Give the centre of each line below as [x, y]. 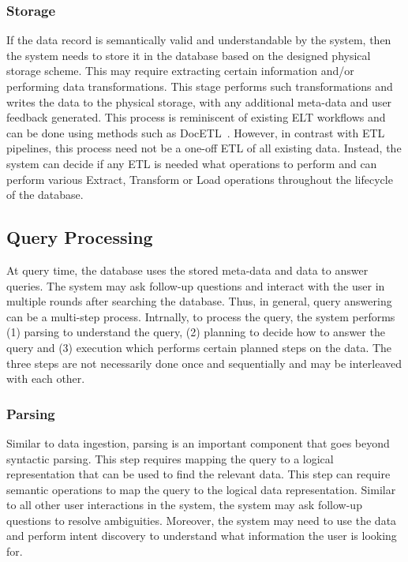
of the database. [45, 195]
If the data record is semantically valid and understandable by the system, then [199, 40]
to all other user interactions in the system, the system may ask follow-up [184, 505]
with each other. [46, 378]
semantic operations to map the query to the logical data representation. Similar [201, 489]
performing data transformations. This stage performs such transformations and [200, 86]
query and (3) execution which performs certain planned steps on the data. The [199, 347]
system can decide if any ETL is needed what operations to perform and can [192, 163]
